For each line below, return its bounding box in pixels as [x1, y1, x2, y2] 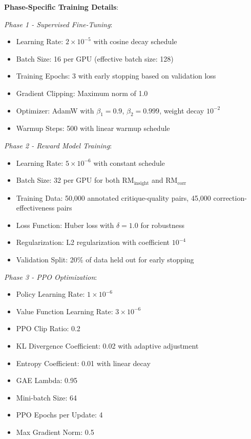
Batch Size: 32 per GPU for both [16, 175, 120, 185]
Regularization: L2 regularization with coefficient [16, 237, 170, 247]
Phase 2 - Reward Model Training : [4, 140, 112, 150]
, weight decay [159, 105, 204, 116]
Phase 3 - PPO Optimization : [4, 271, 97, 282]
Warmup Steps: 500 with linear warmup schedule [16, 123, 170, 133]
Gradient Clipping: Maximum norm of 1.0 [16, 87, 148, 98]
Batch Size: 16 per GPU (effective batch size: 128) [16, 53, 174, 64]
